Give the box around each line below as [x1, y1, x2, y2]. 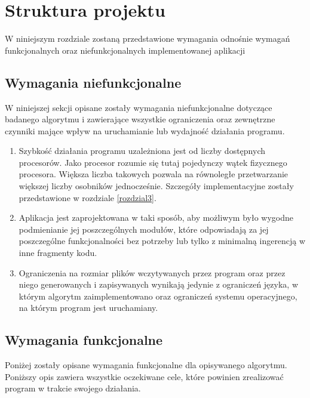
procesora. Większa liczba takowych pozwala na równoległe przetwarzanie [19, 168, 288, 180]
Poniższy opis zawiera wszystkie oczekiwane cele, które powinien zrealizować [5, 370, 284, 382]
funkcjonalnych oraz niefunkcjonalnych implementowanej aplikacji [5, 44, 245, 56]
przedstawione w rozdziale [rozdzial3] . [19, 191, 156, 203]
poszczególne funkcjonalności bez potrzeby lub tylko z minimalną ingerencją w [19, 235, 306, 247]
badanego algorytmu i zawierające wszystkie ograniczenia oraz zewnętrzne [5, 113, 275, 125]
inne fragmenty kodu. [19, 246, 97, 259]
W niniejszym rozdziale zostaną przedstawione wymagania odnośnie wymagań [5, 32, 290, 45]
